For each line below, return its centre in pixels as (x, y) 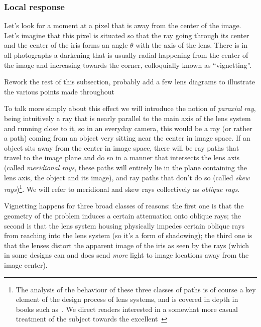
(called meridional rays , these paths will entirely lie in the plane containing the (125, 167)
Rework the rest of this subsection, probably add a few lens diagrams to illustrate (129, 82)
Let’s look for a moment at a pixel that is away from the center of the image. (123, 25)
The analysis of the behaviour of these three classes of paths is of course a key (136, 289)
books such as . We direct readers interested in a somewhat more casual (127, 309)
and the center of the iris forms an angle (66, 45)
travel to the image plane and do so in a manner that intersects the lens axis (122, 157)
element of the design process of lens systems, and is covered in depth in (127, 299)
